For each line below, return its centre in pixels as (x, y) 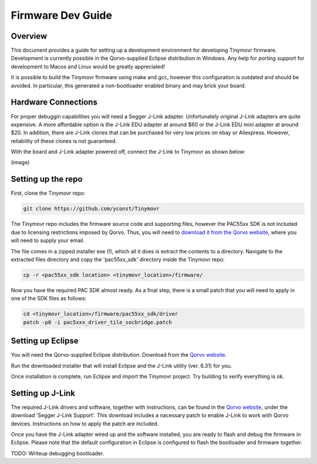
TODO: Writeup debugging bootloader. (58, 453)
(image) (20, 162)
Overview (29, 36)
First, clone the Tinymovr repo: (48, 193)
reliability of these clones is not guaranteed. (64, 141)
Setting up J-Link (43, 393)
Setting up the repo (47, 179)
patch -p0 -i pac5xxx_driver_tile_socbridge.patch (98, 322)
